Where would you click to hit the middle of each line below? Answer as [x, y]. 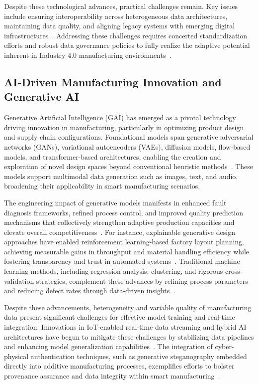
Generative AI [42, 96]
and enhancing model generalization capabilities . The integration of [108, 346]
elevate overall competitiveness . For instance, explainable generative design [120, 232]
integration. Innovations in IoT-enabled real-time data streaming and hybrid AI [125, 327]
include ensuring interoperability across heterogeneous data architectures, [116, 16]
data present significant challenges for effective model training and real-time [120, 317]
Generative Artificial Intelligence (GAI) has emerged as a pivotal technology [120, 117]
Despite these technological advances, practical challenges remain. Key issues [121, 6]
